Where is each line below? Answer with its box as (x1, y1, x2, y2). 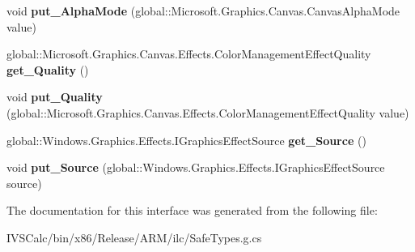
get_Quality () (6, 61, 89, 78)
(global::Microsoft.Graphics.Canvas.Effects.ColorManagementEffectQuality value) (6, 104, 409, 121)
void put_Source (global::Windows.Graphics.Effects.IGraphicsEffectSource (6, 159, 385, 176)
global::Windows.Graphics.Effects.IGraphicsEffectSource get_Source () (6, 131, 366, 148)
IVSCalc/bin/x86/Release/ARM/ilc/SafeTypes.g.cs (6, 229, 262, 246)
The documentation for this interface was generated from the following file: (6, 202, 378, 219)
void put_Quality (6, 88, 103, 105)
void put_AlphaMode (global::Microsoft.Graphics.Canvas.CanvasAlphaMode (6, 2, 400, 19)
